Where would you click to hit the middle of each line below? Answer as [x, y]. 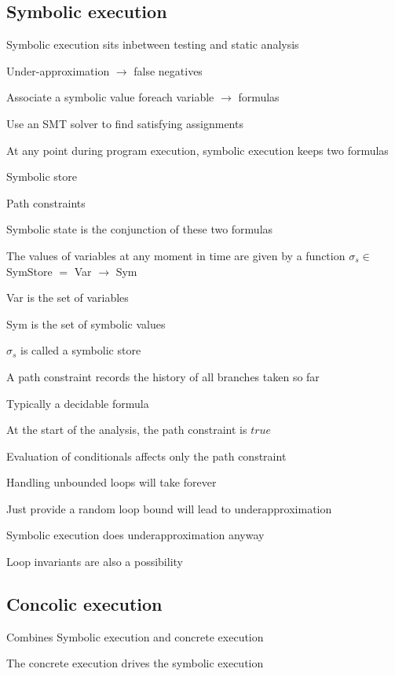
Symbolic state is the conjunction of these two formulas [140, 229]
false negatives [168, 70]
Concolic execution [84, 604]
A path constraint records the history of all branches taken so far [163, 376]
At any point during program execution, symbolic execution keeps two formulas [197, 150]
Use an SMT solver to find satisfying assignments [125, 123]
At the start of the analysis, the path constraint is [127, 430]
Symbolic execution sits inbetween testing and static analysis [153, 44]
